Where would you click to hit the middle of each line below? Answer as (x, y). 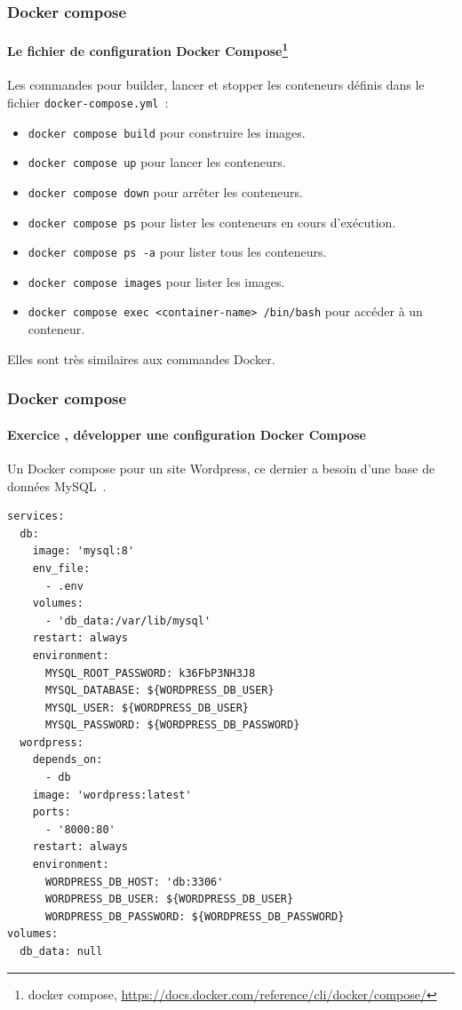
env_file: (61, 568)
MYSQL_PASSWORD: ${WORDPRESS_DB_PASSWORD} (172, 725)
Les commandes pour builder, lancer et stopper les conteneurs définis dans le (216, 85)
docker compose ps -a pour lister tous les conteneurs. (177, 252)
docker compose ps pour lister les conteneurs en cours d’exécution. (212, 222)
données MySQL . (57, 485)
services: (36, 517)
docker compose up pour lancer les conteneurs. (157, 162)
